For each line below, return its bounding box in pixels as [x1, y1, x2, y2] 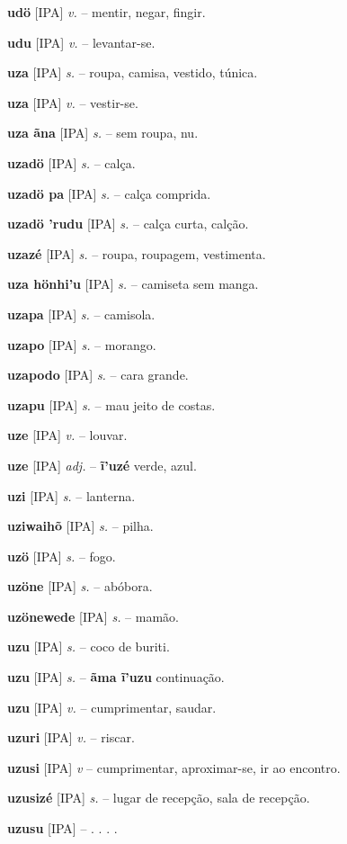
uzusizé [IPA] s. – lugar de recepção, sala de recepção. [7, 788, 310, 807]
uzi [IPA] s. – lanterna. [7, 486, 136, 505]
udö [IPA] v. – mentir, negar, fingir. [7, 3, 206, 21]
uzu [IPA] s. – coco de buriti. [7, 637, 170, 656]
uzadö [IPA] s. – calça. [7, 153, 136, 172]
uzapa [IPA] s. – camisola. [7, 304, 156, 323]
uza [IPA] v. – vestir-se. [7, 93, 138, 112]
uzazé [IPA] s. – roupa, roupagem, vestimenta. [7, 244, 266, 263]
